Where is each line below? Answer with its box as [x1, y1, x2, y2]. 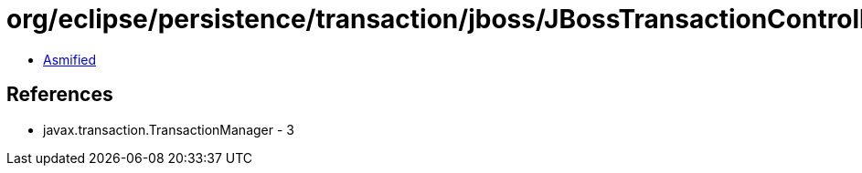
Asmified [43, 51, 97, 67]
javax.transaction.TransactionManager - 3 [43, 121, 294, 137]
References [6, 83, 113, 107]
